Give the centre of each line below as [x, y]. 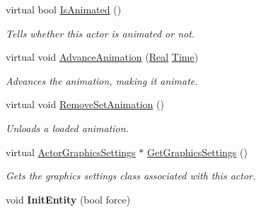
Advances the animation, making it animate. [102, 80]
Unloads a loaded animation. [67, 128]
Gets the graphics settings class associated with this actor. [131, 176]
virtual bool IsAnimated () [64, 9]
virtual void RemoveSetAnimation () [85, 104]
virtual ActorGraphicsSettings [71, 152]
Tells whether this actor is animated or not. [100, 33]
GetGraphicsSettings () [197, 152]
